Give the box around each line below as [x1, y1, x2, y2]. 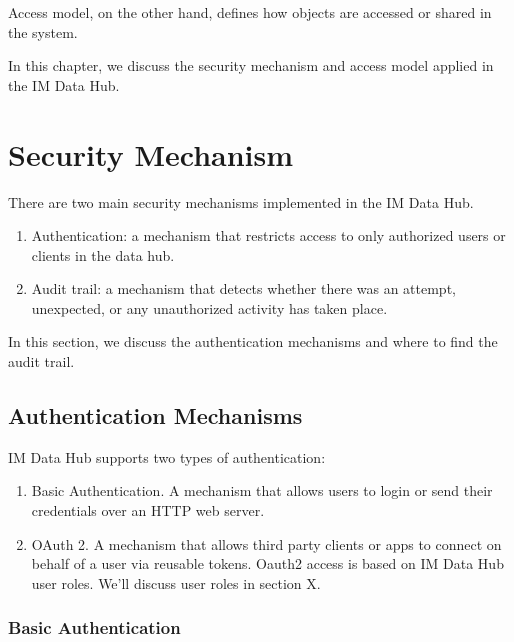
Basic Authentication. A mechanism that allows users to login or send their [31, 480, 493, 501]
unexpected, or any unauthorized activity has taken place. [31, 297, 388, 318]
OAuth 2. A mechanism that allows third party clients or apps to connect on [31, 533, 502, 554]
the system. [8, 21, 78, 42]
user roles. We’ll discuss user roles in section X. [31, 572, 321, 593]
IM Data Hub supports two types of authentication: [8, 446, 326, 467]
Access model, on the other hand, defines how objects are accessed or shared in [8, 2, 492, 22]
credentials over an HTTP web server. [31, 500, 265, 521]
